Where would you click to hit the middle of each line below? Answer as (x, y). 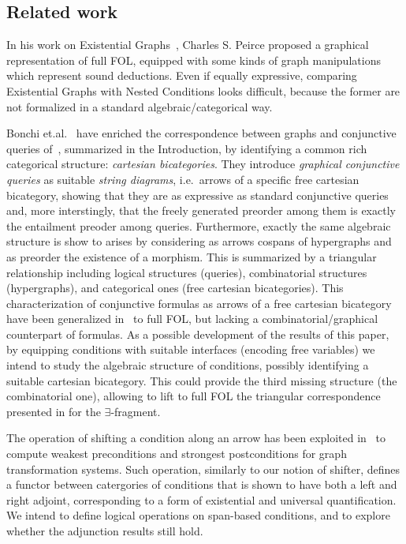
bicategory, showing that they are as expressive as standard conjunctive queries (197, 195)
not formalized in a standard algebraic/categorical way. (140, 106)
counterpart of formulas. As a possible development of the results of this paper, (198, 334)
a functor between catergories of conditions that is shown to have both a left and (202, 484)
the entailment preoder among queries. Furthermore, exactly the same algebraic (199, 225)
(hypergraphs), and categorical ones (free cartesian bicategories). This (175, 288)
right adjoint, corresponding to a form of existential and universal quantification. (201, 499)
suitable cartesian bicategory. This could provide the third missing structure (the (202, 380)
